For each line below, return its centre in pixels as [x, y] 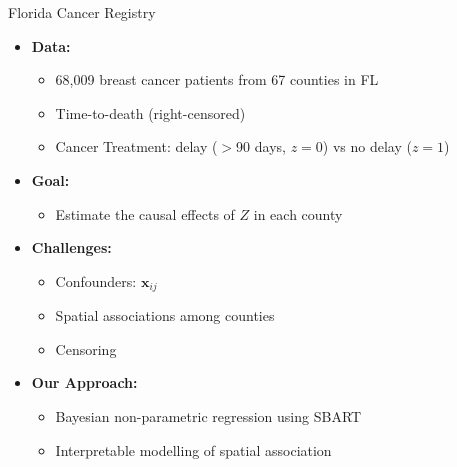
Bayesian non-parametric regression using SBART [208, 415]
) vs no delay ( [367, 146]
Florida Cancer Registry [82, 12]
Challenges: [71, 247]
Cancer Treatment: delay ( [136, 146]
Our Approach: [84, 382]
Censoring [86, 348]
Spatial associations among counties [165, 315]
